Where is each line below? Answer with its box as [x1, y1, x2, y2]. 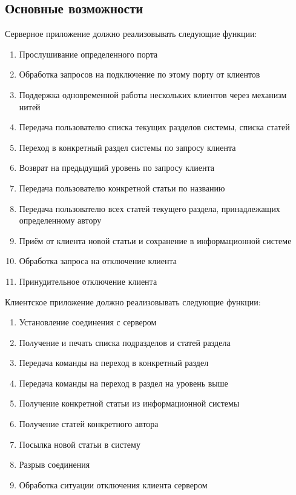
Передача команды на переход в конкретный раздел [19, 356, 209, 369]
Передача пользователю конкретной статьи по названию [19, 181, 225, 194]
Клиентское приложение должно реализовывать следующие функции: [5, 295, 261, 308]
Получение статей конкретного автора [19, 417, 159, 430]
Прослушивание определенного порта [19, 47, 158, 60]
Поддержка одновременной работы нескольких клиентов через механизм [19, 88, 287, 101]
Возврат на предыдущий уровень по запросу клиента [19, 161, 214, 174]
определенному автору [19, 214, 102, 227]
